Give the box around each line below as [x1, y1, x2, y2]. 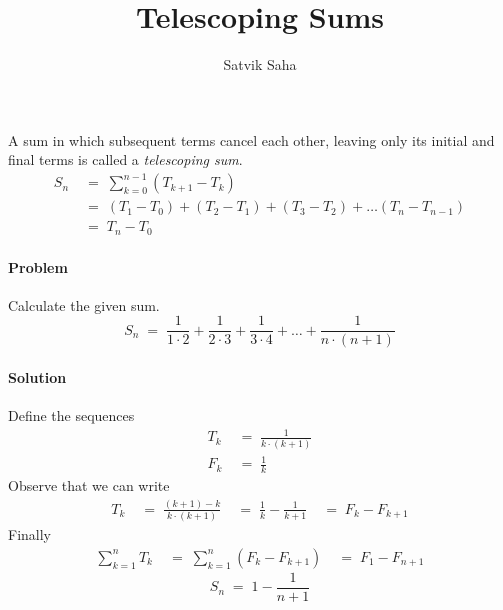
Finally [8, 524, 51, 545]
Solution [8, 367, 67, 387]
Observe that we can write [8, 475, 170, 496]
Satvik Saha [223, 54, 297, 75]
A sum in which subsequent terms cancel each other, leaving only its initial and [8, 129, 495, 150]
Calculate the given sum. [8, 294, 160, 315]
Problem [8, 256, 68, 277]
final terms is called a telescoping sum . [8, 149, 243, 170]
